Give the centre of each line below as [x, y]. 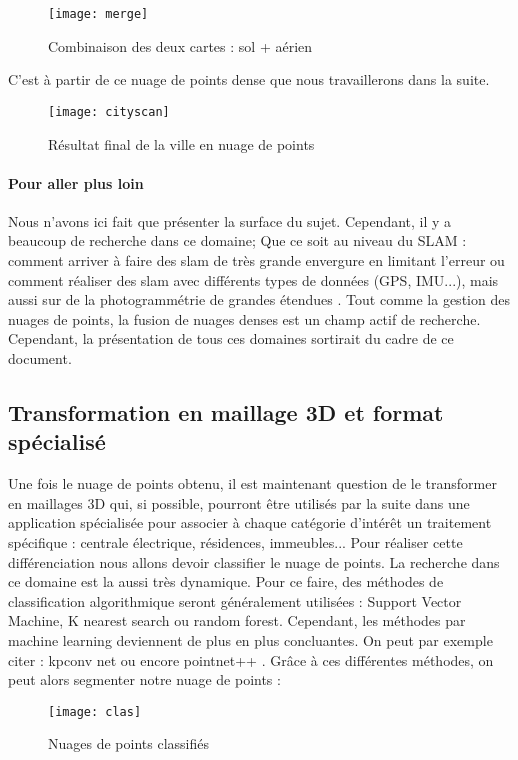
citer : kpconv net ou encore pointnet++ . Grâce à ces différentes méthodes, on [251, 659]
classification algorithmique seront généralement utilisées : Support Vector [235, 600]
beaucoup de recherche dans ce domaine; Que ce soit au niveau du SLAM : [237, 240]
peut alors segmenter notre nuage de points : [144, 679]
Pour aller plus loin [76, 182]
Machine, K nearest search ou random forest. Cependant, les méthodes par [237, 620]
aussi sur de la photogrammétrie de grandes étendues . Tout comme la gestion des [259, 299]
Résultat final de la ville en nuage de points [181, 143]
